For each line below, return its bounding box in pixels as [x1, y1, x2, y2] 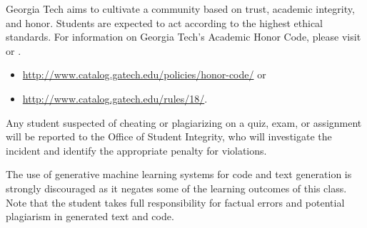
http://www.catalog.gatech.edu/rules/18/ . [22, 90, 208, 105]
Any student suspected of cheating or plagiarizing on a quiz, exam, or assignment [6, 115, 362, 130]
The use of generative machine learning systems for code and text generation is [6, 167, 352, 182]
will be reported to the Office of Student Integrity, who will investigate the [6, 129, 332, 144]
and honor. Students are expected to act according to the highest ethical [6, 15, 323, 30]
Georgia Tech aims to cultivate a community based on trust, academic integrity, [6, 1, 355, 16]
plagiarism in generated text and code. [6, 209, 174, 224]
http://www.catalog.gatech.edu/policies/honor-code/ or [22, 67, 266, 82]
